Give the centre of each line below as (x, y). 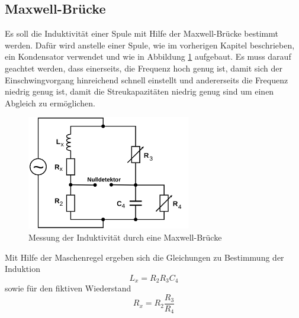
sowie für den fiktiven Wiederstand (68, 288)
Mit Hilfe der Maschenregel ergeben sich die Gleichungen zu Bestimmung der (144, 257)
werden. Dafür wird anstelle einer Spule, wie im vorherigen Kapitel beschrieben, (150, 45)
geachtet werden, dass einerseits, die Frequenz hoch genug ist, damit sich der (144, 68)
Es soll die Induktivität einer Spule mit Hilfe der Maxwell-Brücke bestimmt (142, 33)
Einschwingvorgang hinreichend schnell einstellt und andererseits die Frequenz (147, 79)
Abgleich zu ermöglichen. (50, 103)
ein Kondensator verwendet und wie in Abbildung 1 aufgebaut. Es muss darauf (148, 56)
